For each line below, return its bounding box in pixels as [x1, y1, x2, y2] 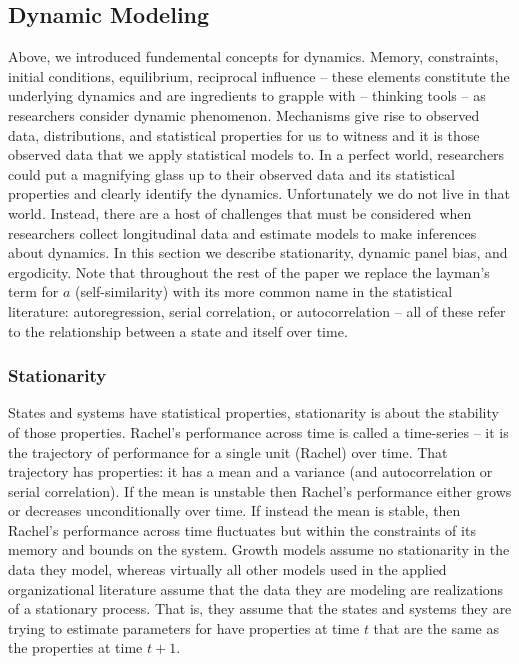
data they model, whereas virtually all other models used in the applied [8, 559, 447, 580]
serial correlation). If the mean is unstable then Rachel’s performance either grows [8, 480, 512, 501]
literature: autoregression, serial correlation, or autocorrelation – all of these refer [8, 300, 506, 321]
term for [8, 281, 59, 302]
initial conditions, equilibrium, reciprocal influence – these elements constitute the [8, 65, 510, 86]
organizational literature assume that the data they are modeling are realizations [8, 578, 504, 599]
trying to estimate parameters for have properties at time [8, 617, 360, 638]
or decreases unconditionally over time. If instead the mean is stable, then [8, 500, 461, 521]
